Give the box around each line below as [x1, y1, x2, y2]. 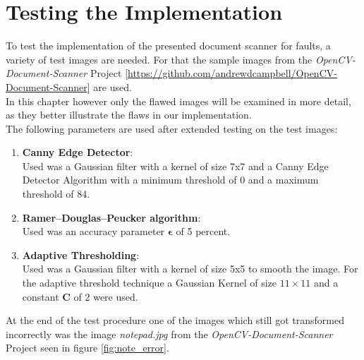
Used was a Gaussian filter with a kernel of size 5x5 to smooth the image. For [22, 261, 358, 276]
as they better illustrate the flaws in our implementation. [6, 107, 252, 122]
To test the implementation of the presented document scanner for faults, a [6, 38, 331, 53]
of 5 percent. [176, 224, 231, 239]
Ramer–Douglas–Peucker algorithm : [22, 210, 201, 224]
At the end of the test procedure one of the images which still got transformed [6, 313, 344, 328]
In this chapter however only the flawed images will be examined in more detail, [6, 93, 351, 108]
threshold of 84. [22, 186, 90, 201]
